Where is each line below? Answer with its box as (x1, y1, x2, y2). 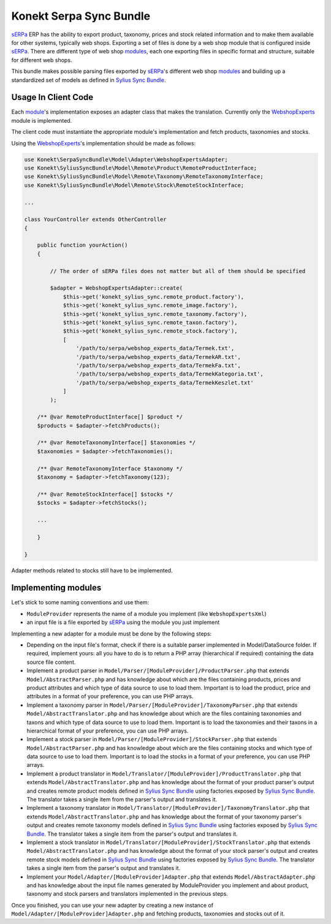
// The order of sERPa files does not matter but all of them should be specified (50, 268, 306, 274)
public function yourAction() (37, 242, 128, 248)
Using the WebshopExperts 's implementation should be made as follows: (11, 139, 196, 147)
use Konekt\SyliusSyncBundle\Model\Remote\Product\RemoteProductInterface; (24, 164, 257, 171)
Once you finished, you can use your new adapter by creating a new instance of (11, 901, 214, 909)
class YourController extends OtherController (24, 216, 167, 223)
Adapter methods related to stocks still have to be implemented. (11, 566, 173, 574)
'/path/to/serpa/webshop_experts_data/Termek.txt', (75, 345, 235, 352)
